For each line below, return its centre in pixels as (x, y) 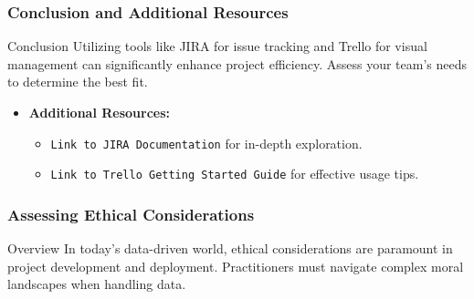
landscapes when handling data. (97, 284)
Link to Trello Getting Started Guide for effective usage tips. (235, 174)
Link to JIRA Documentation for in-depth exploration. (206, 143)
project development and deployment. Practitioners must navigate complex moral (236, 266)
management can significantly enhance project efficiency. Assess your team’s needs (237, 63)
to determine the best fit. (78, 82)
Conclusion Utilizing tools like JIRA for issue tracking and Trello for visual (217, 46)
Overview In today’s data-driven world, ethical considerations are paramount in (230, 248)
